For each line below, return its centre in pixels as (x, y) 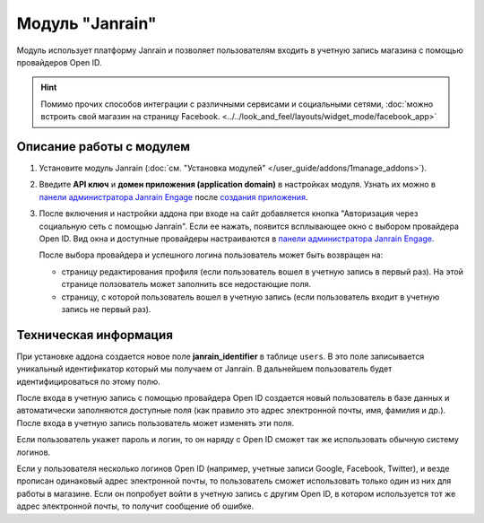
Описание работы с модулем (103, 147)
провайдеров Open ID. (59, 62)
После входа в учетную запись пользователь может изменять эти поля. (156, 423)
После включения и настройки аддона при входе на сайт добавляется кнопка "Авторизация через (229, 214)
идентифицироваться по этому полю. (88, 381)
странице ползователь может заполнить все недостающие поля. (186, 284)
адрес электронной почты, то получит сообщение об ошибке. (135, 506)
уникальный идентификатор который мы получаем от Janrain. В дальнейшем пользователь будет (204, 369)
